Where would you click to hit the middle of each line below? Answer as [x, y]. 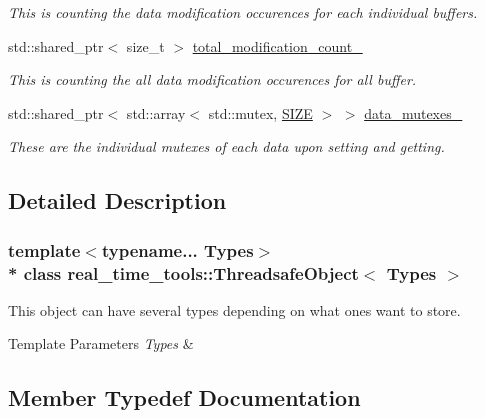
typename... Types [177, 249]
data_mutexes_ [413, 112]
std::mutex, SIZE [260, 112]
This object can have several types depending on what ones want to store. [234, 309]
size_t [145, 45]
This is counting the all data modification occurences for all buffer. [212, 79]
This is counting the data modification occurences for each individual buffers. [243, 12]
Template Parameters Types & [101, 343]
